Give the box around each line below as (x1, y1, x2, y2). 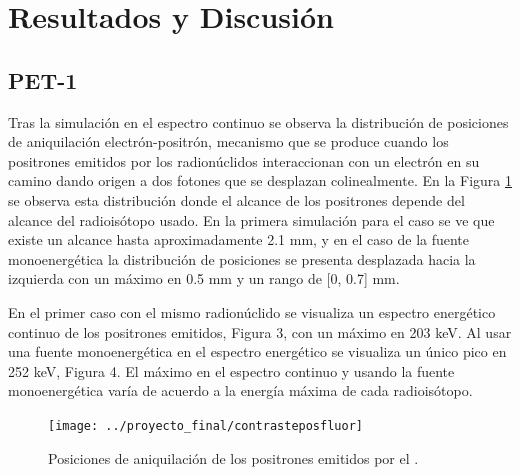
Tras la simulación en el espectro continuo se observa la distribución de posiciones (8, 111, 509, 132)
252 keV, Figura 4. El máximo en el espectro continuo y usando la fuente (8, 360, 455, 381)
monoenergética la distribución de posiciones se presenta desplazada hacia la (8, 248, 476, 269)
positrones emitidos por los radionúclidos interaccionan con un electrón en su (8, 150, 480, 171)
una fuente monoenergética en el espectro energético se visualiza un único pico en (8, 341, 507, 362)
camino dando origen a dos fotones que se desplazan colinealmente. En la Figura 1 (8, 170, 512, 191)
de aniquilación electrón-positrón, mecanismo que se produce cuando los (8, 131, 449, 152)
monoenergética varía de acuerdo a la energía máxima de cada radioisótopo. (8, 380, 473, 401)
